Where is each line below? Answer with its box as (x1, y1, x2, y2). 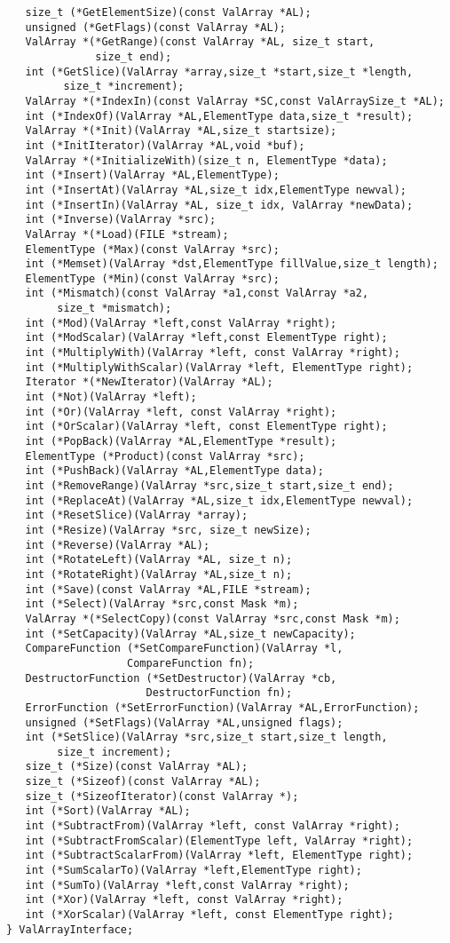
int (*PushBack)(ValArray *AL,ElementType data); (25, 464, 324, 478)
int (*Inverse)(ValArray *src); (25, 213, 217, 226)
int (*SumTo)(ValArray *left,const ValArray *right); (25, 878, 350, 891)
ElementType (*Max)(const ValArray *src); (25, 242, 280, 256)
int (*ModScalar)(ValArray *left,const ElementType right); (25, 331, 388, 345)
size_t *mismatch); (57, 302, 172, 315)
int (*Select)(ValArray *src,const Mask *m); (25, 598, 299, 611)
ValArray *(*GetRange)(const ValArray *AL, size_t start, (25, 36, 375, 49)
